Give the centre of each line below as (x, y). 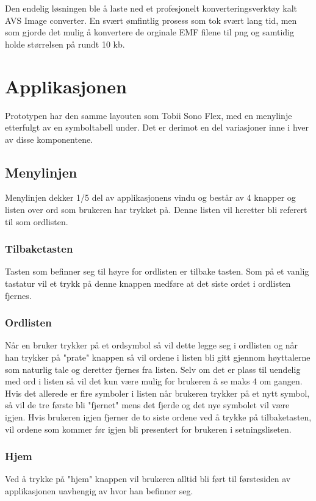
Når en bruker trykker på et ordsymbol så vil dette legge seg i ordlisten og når (152, 345)
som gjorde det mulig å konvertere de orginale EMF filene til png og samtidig (149, 32)
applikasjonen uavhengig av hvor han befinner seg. (99, 491)
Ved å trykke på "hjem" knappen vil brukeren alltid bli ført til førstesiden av (148, 479)
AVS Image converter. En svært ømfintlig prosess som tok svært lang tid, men (151, 20)
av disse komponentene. (49, 139)
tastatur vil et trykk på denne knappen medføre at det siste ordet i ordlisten (148, 283)
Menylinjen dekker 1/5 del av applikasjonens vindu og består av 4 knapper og (150, 197)
